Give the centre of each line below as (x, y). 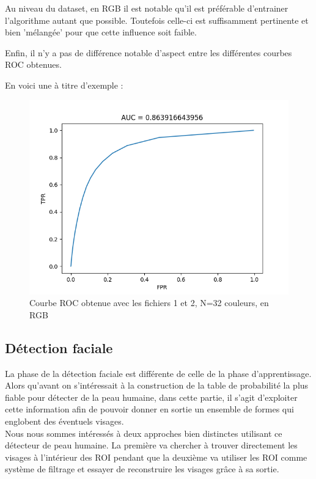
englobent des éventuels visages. (64, 421)
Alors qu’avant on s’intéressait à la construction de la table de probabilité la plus (157, 385)
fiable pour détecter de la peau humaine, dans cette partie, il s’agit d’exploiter (151, 397)
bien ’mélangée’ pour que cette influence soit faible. (101, 32)
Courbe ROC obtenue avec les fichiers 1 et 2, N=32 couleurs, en (149, 303)
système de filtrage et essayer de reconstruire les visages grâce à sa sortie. (142, 469)
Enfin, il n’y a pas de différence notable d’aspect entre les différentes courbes (149, 52)
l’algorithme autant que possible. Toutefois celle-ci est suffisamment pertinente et (157, 20)
